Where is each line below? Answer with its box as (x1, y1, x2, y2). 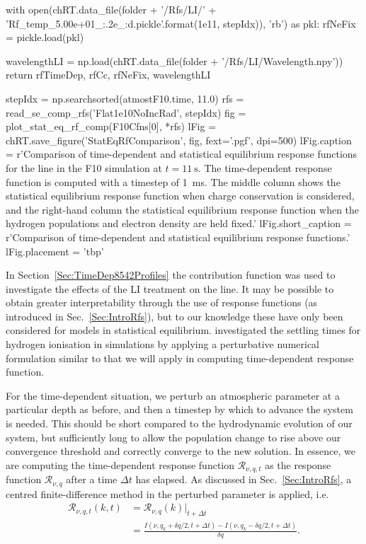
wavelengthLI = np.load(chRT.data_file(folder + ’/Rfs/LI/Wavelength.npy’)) (6, 53, 343, 68)
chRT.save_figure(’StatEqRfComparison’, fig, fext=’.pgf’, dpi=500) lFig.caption (6, 132, 352, 147)
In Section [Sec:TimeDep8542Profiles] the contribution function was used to (6, 267, 336, 282)
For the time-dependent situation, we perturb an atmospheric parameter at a (6, 388, 340, 403)
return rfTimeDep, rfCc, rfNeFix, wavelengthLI (6, 67, 211, 82)
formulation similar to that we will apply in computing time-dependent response (6, 350, 354, 365)
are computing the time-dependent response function (6, 457, 235, 472)
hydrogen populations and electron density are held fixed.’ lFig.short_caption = (6, 216, 352, 231)
